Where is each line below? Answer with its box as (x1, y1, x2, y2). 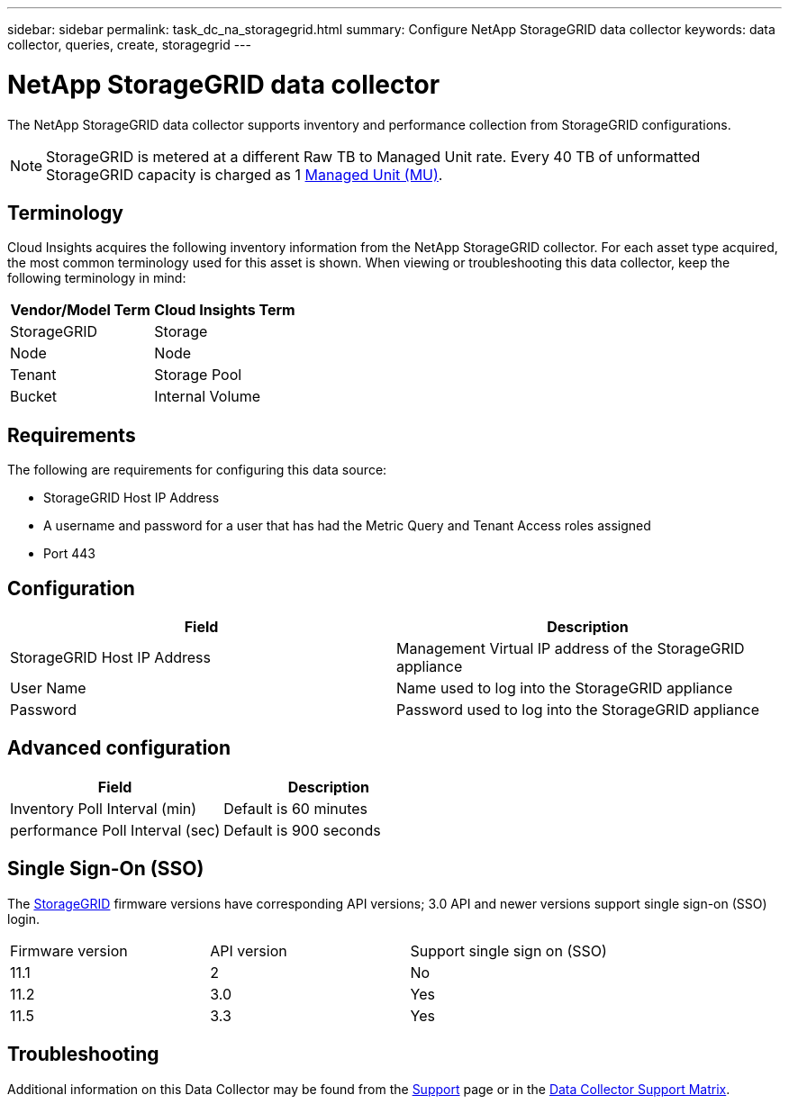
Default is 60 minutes (223, 799, 368, 818)
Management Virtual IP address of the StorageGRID (396, 639, 745, 658)
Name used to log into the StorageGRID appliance (396, 679, 733, 698)
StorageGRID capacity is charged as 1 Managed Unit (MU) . (46, 165, 443, 184)
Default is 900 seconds (223, 820, 381, 839)
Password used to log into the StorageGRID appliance (396, 701, 759, 719)
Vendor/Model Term (10, 301, 150, 320)
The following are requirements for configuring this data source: (7, 462, 387, 478)
